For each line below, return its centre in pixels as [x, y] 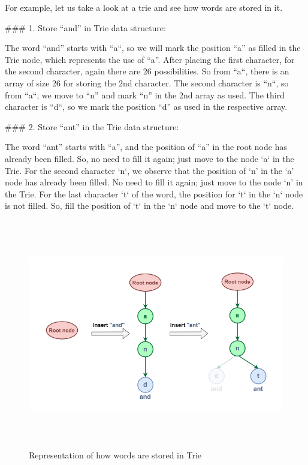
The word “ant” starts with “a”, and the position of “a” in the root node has [146, 147]
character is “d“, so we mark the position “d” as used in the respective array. [146, 106]
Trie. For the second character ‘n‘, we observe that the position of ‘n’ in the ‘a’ [150, 170]
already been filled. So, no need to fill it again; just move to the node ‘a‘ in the [150, 158]
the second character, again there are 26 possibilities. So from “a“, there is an [147, 71]
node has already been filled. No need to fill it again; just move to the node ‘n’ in [154, 182]
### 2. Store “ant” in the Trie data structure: [92, 126]
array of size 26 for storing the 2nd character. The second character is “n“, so [147, 82]
